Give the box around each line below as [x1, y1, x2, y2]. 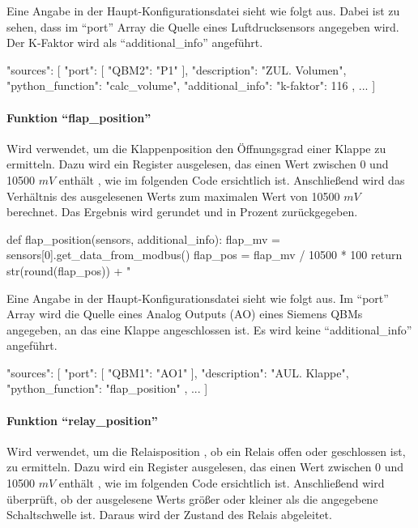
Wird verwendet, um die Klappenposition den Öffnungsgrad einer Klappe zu [6, 139, 386, 156]
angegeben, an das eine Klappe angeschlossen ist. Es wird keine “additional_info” [6, 321, 412, 338]
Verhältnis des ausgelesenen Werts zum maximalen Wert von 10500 [6, 187, 340, 204]
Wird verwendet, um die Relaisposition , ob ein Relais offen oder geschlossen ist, [6, 442, 406, 459]
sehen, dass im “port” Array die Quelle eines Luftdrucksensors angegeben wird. [6, 18, 399, 35]
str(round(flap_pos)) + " [6, 262, 131, 279]
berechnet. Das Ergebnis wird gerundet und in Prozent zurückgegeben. [6, 203, 358, 220]
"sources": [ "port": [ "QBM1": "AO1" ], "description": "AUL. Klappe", [6, 364, 349, 381]
